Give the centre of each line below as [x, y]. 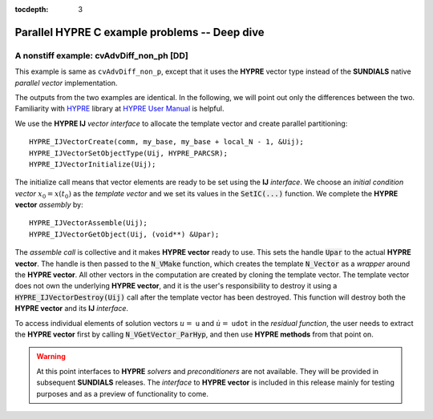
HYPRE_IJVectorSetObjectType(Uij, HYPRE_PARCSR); [129, 153]
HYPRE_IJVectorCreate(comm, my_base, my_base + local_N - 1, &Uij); [166, 142]
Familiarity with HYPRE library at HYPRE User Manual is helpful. [119, 109]
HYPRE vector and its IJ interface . [71, 308]
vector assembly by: [49, 205]
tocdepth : [32, 9]
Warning [51, 357]
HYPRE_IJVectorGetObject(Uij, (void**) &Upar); [124, 234]
